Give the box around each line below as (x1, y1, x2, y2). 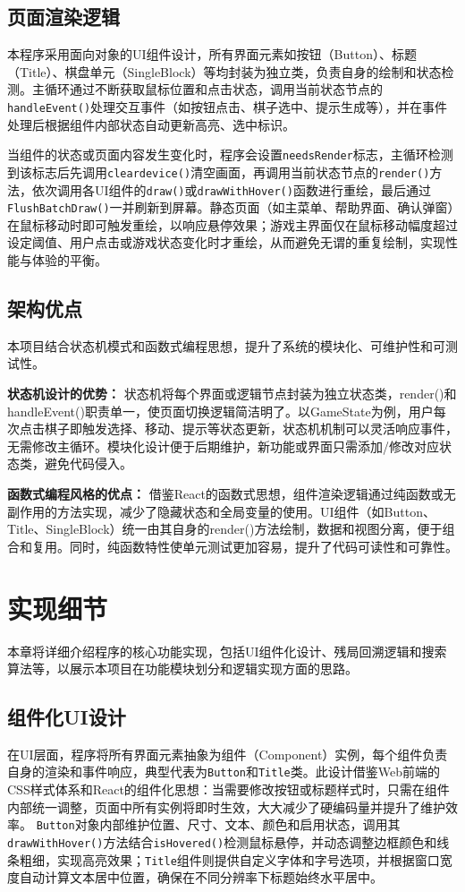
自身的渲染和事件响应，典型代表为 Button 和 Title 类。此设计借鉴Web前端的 (7, 762, 440, 781)
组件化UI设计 (7, 703, 126, 731)
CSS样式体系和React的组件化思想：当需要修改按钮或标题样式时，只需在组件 (7, 780, 450, 799)
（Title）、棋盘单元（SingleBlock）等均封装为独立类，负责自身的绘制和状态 (7, 62, 442, 81)
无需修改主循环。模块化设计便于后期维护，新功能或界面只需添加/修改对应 (7, 436, 439, 455)
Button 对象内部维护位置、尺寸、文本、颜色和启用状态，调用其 (36, 815, 401, 834)
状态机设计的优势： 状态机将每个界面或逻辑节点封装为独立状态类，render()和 (7, 384, 457, 403)
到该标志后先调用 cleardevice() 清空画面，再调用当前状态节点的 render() (7, 162, 430, 181)
